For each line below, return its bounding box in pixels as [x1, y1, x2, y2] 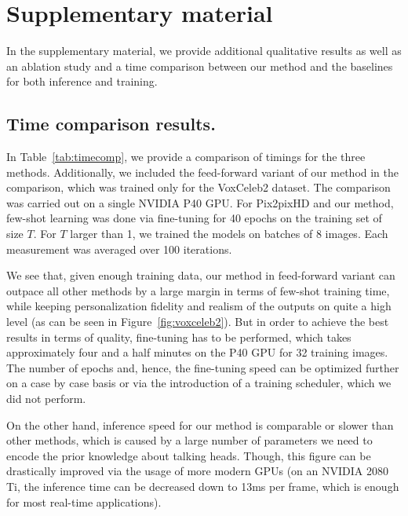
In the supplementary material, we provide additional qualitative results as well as [6, 42, 402, 59]
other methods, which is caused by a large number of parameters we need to [6, 432, 373, 448]
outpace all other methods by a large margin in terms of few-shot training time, [6, 282, 390, 298]
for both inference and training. [6, 73, 158, 90]
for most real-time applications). [6, 493, 162, 510]
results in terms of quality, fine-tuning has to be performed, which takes [6, 328, 352, 345]
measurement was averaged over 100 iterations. [6, 240, 232, 257]
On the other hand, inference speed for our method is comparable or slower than [6, 416, 394, 433]
